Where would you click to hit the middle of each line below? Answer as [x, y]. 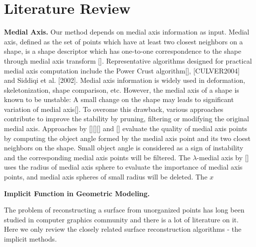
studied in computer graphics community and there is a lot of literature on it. [121, 219]
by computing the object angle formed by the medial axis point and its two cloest [127, 138]
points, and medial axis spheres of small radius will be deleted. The [106, 177]
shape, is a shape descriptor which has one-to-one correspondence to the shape [123, 51]
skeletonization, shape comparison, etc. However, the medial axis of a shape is [122, 89]
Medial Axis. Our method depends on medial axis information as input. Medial [127, 32]
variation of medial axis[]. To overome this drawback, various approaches [114, 109]
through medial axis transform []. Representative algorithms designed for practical [128, 60]
